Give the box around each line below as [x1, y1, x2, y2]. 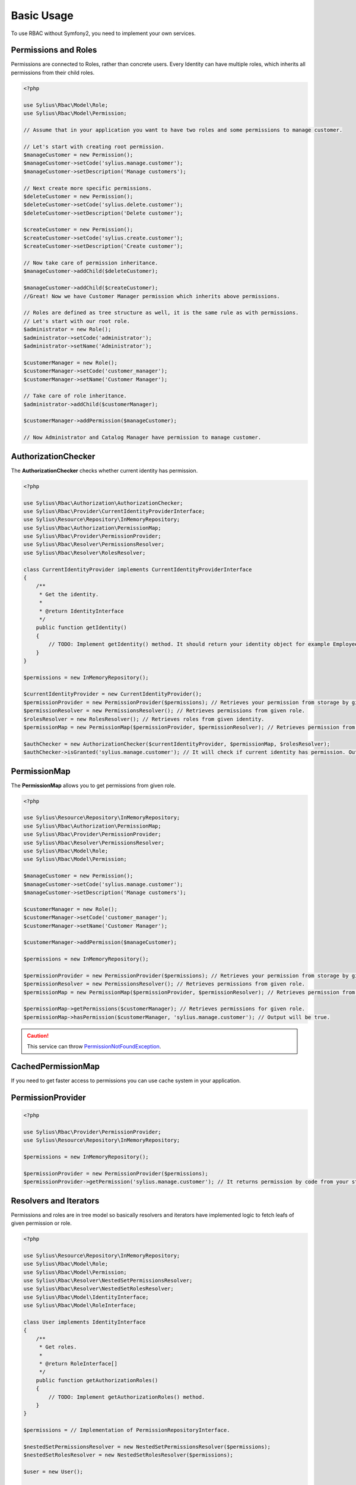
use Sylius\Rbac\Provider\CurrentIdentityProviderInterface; [23, 508, 205, 514]
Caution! [27, 1032, 49, 1039]
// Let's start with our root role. [23, 318, 131, 324]
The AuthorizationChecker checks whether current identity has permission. [11, 467, 198, 474]
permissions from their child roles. [11, 69, 95, 76]
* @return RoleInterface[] [39, 1360, 118, 1367]
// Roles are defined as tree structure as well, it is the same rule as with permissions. [23, 309, 299, 316]
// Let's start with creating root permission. [23, 143, 164, 150]
